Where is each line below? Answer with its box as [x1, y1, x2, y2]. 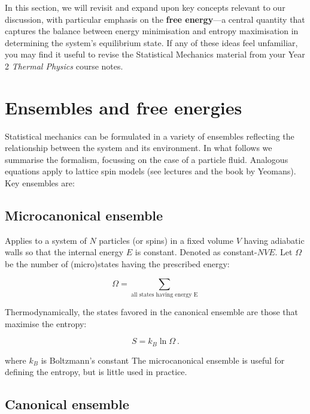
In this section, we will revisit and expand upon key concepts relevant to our [5, 1, 285, 13]
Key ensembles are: [5, 177, 75, 189]
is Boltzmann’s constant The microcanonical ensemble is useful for [41, 353, 285, 366]
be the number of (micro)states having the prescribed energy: [5, 258, 230, 270]
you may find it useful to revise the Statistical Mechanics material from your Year [5, 48, 305, 61]
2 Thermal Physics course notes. [5, 59, 123, 72]
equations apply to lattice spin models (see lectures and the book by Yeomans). [5, 165, 296, 177]
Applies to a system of [5, 234, 87, 246]
